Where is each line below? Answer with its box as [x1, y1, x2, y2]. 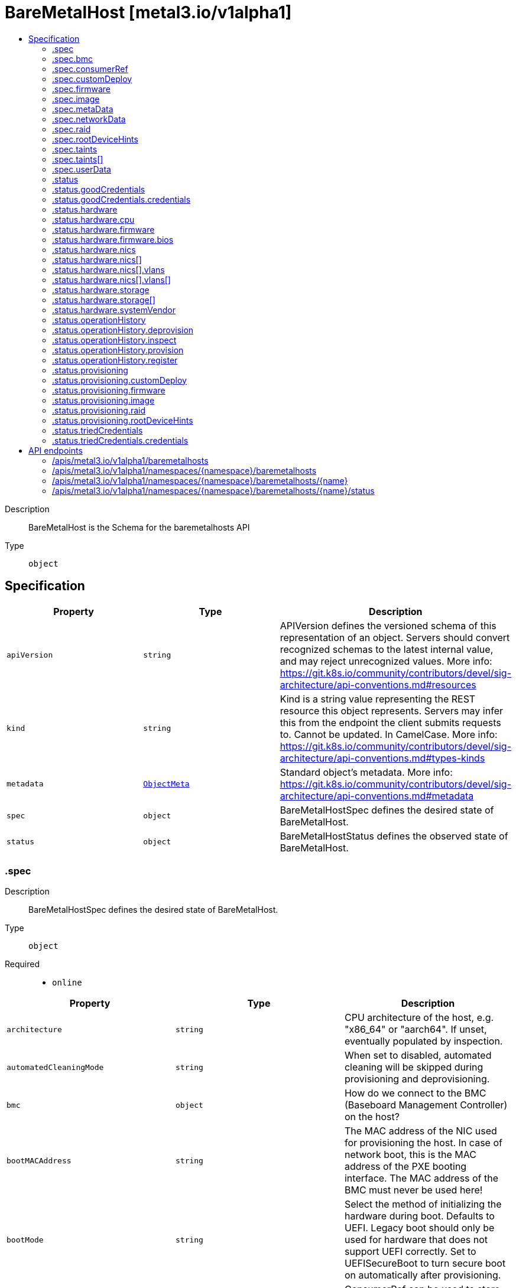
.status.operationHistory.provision [52, 344, 184, 355]
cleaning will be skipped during [344, 1061, 483, 1074]
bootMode [7, 1235, 44, 1244]
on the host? [344, 1111, 400, 1123]
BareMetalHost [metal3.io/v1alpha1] [5, 2, 292, 22]
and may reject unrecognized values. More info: [280, 655, 492, 667]
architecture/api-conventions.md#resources [280, 678, 476, 691]
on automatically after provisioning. [344, 1269, 501, 1282]
